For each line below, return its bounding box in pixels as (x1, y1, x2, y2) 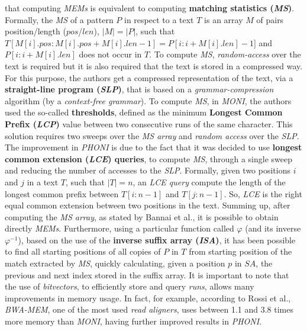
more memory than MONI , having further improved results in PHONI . (5, 315, 262, 327)
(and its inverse (245, 222, 301, 234)
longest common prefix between (5, 187, 119, 200)
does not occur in (79, 48, 142, 60)
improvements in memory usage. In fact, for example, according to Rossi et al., (5, 291, 291, 304)
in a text (27, 175, 59, 188)
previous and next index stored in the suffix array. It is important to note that (5, 268, 289, 281)
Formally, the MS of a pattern (5, 13, 114, 25)
